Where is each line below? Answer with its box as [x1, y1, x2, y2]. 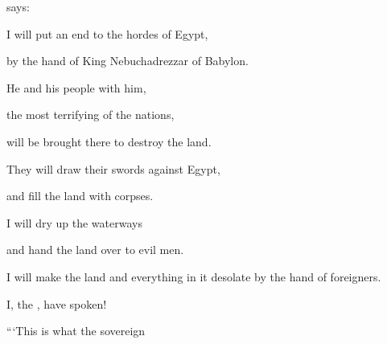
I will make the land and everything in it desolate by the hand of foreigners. [6, 268, 381, 285]
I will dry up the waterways [6, 214, 142, 231]
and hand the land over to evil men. [6, 241, 184, 258]
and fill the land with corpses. [6, 187, 154, 204]
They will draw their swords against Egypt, [6, 160, 220, 177]
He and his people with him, [6, 79, 146, 96]
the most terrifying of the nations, [6, 106, 175, 123]
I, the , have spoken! [6, 295, 107, 312]
